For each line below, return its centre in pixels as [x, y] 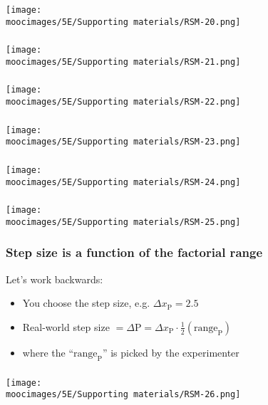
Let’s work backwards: [55, 279]
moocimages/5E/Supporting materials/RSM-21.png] [123, 62]
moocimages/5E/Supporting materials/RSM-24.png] [123, 182]
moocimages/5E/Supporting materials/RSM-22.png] [123, 102]
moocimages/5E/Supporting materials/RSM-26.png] [123, 395]
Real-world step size [66, 326]
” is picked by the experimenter [171, 352]
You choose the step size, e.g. [86, 303]
